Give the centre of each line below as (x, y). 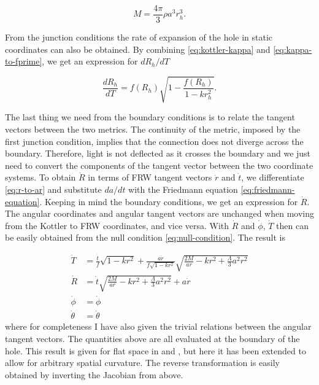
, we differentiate (273, 177)
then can (292, 225)
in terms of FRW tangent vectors (150, 177)
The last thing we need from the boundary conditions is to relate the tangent (150, 117)
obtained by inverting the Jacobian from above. (94, 374)
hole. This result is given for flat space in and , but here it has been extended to (156, 350)
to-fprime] (24, 61)
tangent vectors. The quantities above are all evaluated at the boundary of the (152, 338)
